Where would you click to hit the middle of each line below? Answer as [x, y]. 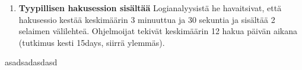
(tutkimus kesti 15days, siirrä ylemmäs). [92, 42]
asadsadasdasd [31, 62]
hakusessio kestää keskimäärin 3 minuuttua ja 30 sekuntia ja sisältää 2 [147, 19]
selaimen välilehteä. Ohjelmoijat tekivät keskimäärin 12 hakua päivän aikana [158, 31]
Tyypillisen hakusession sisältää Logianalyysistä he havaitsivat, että [150, 8]
